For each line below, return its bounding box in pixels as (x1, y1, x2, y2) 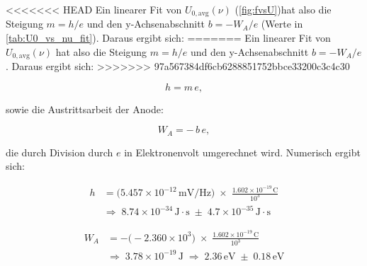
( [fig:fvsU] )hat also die (235, 2, 332, 16)
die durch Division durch (6, 144, 113, 159)
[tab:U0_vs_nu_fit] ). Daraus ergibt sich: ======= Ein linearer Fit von (6, 30, 331, 45)
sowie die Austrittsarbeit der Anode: (6, 101, 164, 116)
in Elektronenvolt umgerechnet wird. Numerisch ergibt (124, 144, 361, 159)
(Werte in (261, 16, 303, 31)
